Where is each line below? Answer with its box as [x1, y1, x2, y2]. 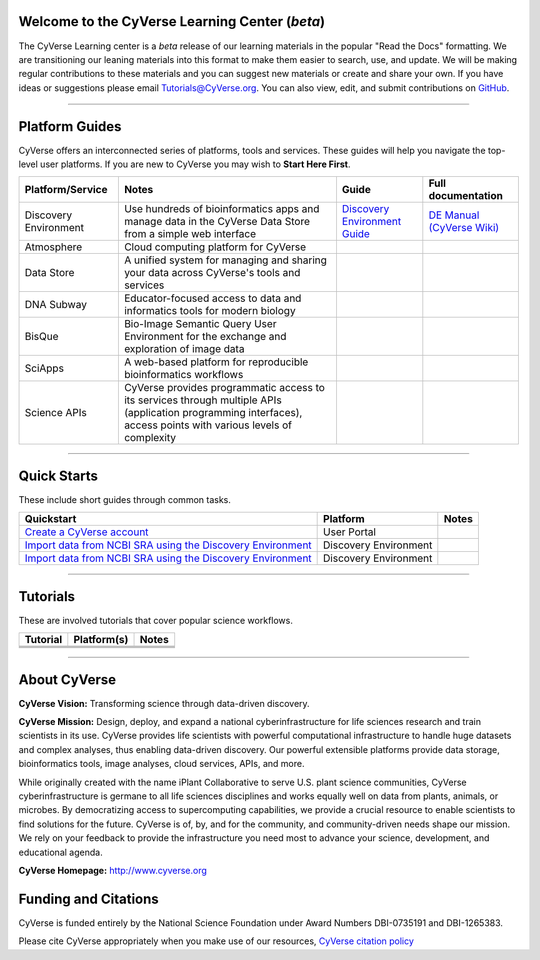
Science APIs [24, 406, 87, 420]
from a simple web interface [123, 227, 257, 241]
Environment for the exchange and [123, 330, 287, 344]
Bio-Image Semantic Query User [123, 317, 277, 331]
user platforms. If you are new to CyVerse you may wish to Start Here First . [40, 158, 351, 170]
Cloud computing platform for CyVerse [123, 240, 307, 254]
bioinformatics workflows [123, 368, 244, 382]
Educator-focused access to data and [123, 291, 302, 305]
